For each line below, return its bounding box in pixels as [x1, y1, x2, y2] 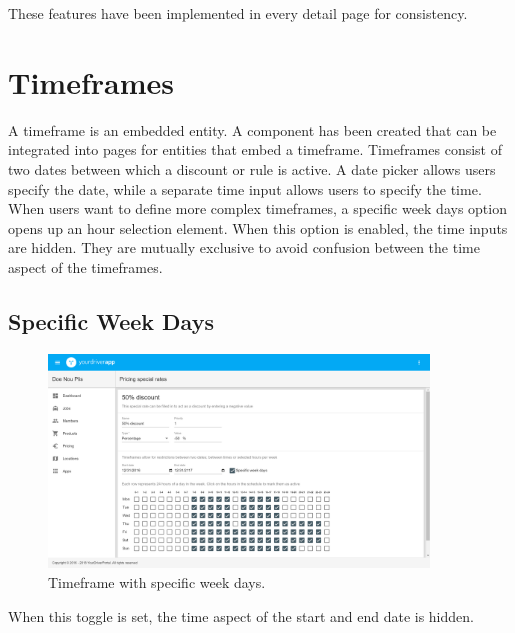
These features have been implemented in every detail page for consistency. [8, 3, 468, 23]
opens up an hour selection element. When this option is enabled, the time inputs [8, 217, 508, 238]
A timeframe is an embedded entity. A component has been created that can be [8, 119, 497, 140]
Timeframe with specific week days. [48, 571, 266, 592]
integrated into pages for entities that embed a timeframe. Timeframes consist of [8, 139, 502, 160]
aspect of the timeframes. [8, 256, 163, 277]
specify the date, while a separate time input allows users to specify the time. [8, 178, 482, 199]
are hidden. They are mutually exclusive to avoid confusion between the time [8, 237, 480, 258]
